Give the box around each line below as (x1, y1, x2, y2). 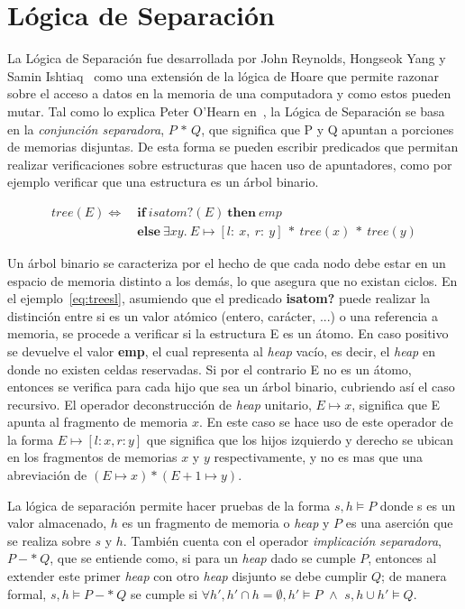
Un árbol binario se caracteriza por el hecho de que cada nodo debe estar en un (7, 253, 446, 272)
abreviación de (7, 466, 87, 484)
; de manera (381, 567, 447, 586)
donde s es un (379, 495, 456, 514)
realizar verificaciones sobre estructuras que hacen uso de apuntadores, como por (7, 154, 452, 173)
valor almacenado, (7, 513, 107, 532)
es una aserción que (345, 513, 453, 532)
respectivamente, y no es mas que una (214, 448, 424, 466)
